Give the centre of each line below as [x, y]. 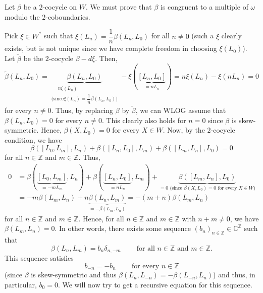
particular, [21, 284]
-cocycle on [60, 7]
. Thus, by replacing [82, 110]
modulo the [22, 16]
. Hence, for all [101, 218]
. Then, [106, 58]
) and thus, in [234, 275]
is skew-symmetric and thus [74, 275]
